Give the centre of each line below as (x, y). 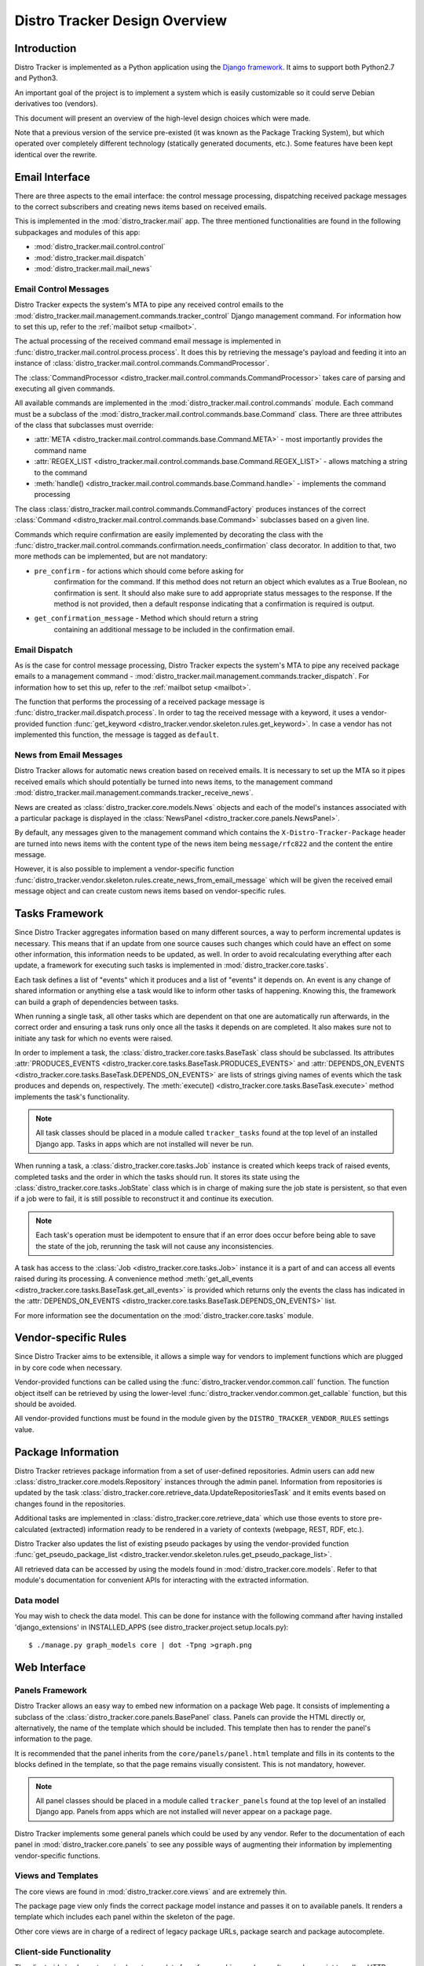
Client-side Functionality (63, 1952)
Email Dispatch (44, 650)
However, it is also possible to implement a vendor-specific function (124, 869)
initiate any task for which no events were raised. (93, 1038)
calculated (31, 1529)
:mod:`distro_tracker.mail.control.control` (100, 247)
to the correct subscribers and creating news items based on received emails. (141, 207)
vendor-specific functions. (57, 1855)
